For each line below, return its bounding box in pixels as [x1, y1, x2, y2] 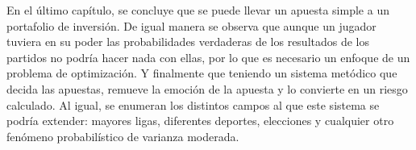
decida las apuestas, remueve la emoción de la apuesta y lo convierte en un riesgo [6, 80, 408, 97]
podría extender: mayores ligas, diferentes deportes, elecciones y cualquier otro [6, 112, 394, 129]
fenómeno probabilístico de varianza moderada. [6, 127, 239, 144]
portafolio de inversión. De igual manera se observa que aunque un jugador [6, 17, 376, 34]
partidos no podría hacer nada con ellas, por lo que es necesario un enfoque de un [6, 48, 410, 65]
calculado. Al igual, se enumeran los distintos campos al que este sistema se [6, 96, 380, 113]
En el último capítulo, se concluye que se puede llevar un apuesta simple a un [6, 2, 389, 18]
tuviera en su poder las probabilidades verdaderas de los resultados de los [6, 33, 370, 50]
